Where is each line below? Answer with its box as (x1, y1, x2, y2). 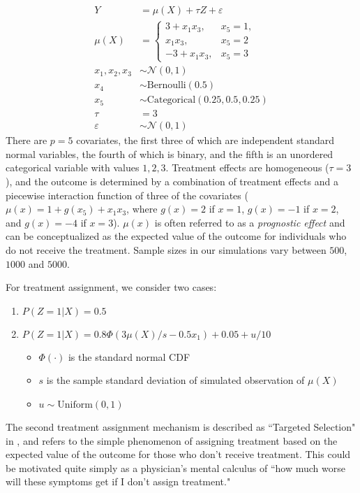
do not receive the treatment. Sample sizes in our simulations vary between (6, 242, 327, 257)
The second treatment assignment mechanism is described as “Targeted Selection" (6, 419, 356, 434)
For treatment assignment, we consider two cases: (6, 280, 217, 294)
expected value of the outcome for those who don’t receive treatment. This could (6, 447, 351, 462)
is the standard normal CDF (68, 349, 190, 364)
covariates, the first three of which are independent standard (76, 133, 335, 148)
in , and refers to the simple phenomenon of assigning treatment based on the (6, 433, 338, 448)
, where (126, 201, 158, 216)
